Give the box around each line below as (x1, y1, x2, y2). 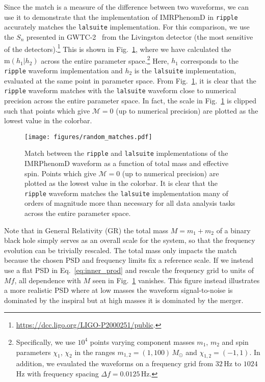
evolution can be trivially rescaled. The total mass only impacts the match (4, 244, 237, 255)
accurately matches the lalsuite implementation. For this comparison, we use (4, 21, 250, 32)
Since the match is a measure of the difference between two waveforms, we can (4, 2, 249, 12)
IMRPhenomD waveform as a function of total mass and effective (24, 158, 229, 168)
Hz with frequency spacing (16, 368, 99, 378)
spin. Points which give (24, 168, 96, 178)
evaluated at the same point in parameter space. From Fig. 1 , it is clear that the (4, 75, 256, 86)
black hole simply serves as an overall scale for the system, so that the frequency (4, 235, 255, 245)
